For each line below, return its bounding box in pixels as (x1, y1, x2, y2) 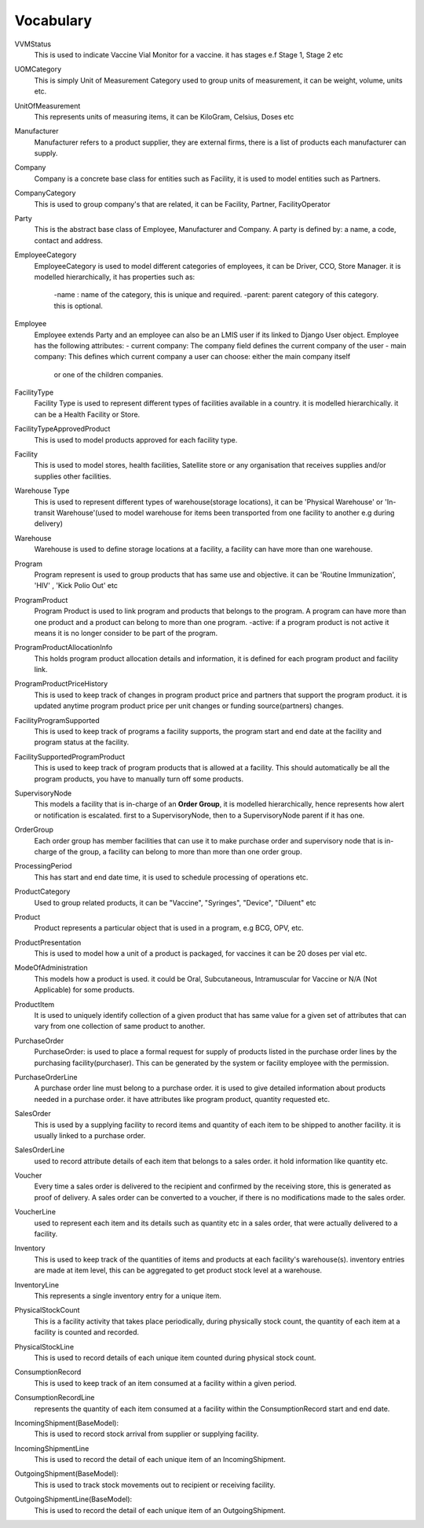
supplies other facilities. (34, 472, 111, 481)
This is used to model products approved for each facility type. (34, 435, 238, 444)
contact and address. (34, 236, 104, 245)
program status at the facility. (34, 737, 130, 747)
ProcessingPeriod (14, 861, 72, 871)
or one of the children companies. (53, 369, 164, 379)
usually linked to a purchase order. (34, 1130, 146, 1140)
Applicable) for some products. (34, 985, 135, 994)
